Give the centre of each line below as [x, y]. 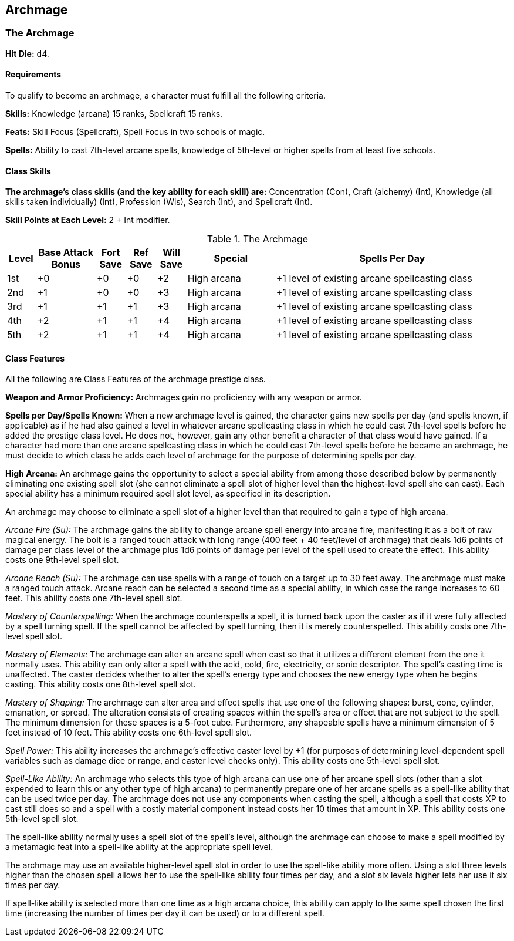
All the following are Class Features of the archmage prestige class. [136, 379]
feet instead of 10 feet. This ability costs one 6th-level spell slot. [128, 733]
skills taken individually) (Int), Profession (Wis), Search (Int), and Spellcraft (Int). [159, 202]
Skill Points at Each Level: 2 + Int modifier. [88, 220]
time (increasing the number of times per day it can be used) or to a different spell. [165, 913]
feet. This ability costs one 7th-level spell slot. [94, 598]
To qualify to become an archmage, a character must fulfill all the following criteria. [165, 96]
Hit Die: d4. [27, 53]
